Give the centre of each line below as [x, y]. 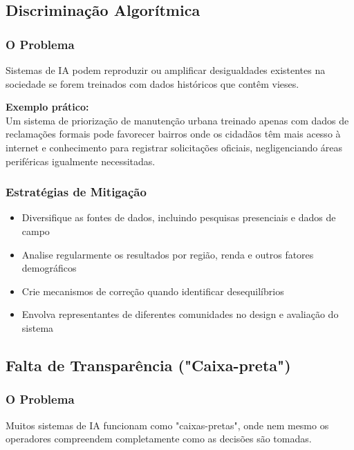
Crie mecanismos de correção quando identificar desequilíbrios [153, 291]
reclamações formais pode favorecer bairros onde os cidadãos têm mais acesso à [173, 134]
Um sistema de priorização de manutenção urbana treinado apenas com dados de [177, 120]
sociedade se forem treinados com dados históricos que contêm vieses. [152, 83]
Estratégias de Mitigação [76, 192]
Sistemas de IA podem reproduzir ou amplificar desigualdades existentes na [166, 70]
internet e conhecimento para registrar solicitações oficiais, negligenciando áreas [174, 147]
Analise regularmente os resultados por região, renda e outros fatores [168, 254]
